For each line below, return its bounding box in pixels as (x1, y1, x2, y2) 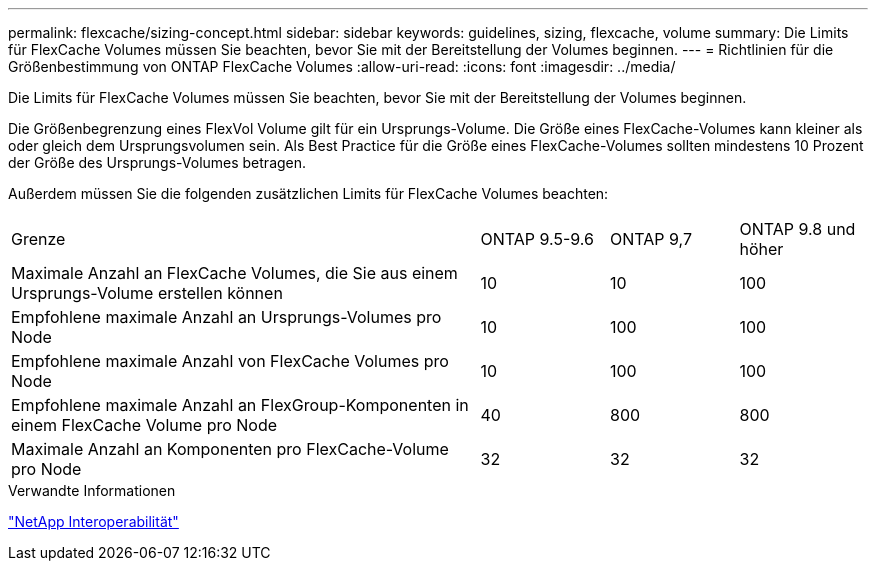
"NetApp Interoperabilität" (8, 513, 179, 530)
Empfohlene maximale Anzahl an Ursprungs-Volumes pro (11, 307, 442, 327)
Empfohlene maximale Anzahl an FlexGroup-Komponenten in (11, 395, 469, 415)
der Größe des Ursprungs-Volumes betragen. (8, 154, 307, 171)
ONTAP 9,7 (610, 229, 692, 249)
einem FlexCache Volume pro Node (11, 415, 278, 435)
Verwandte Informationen (8, 482, 176, 499)
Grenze (11, 229, 66, 249)
